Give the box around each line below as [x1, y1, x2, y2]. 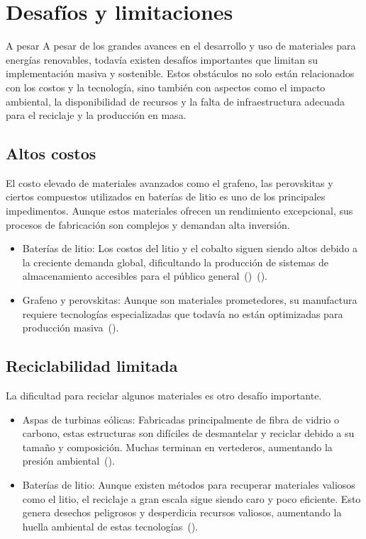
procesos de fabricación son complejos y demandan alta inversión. [6, 217, 290, 232]
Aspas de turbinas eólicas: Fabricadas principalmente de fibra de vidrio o [22, 412, 339, 426]
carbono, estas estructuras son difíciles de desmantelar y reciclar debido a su [22, 426, 355, 441]
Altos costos [6, 142, 96, 164]
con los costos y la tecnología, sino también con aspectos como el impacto [6, 79, 326, 94]
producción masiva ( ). [22, 320, 119, 335]
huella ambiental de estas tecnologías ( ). [22, 518, 198, 533]
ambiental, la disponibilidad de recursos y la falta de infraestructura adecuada [6, 93, 345, 108]
